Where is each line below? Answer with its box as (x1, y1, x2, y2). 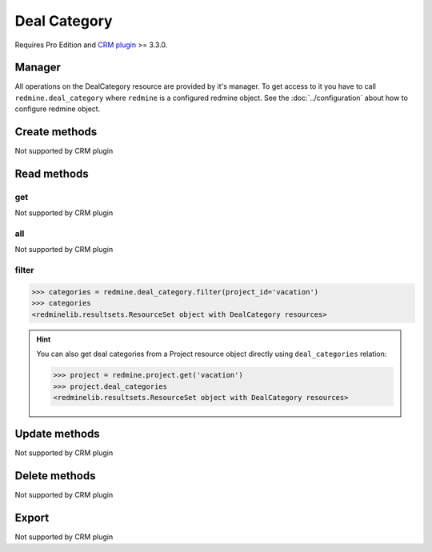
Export (14, 511, 50, 525)
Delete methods (14, 469, 96, 483)
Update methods (14, 427, 100, 441)
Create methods (14, 125, 98, 139)
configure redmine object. (14, 104, 101, 114)
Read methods (14, 166, 90, 180)
